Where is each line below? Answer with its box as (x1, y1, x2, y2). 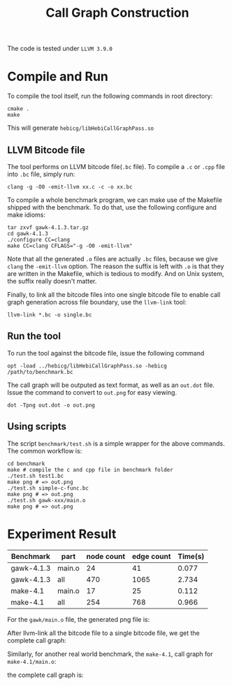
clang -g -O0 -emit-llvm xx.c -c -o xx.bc (7, 183, 133, 190)
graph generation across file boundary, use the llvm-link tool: (7, 298, 187, 306)
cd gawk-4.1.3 (7, 230, 49, 237)
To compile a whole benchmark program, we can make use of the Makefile (7, 196, 222, 204)
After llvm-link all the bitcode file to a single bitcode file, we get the (7, 629, 201, 637)
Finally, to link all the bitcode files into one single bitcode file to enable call (7, 290, 221, 298)
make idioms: (7, 210, 46, 219)
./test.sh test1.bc (7, 472, 64, 479)
